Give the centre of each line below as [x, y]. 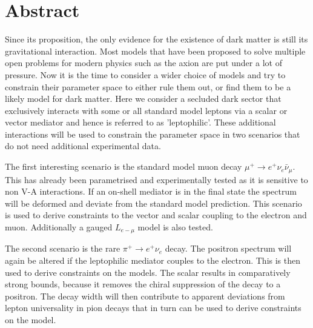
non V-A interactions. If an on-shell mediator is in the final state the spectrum [151, 191]
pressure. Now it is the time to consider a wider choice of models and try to [145, 74]
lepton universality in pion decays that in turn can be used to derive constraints [153, 308]
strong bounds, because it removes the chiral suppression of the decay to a [143, 284]
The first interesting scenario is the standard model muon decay [124, 166]
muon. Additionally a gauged [59, 226]
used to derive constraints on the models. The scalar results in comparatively [148, 272]
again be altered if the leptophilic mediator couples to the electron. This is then [153, 260]
